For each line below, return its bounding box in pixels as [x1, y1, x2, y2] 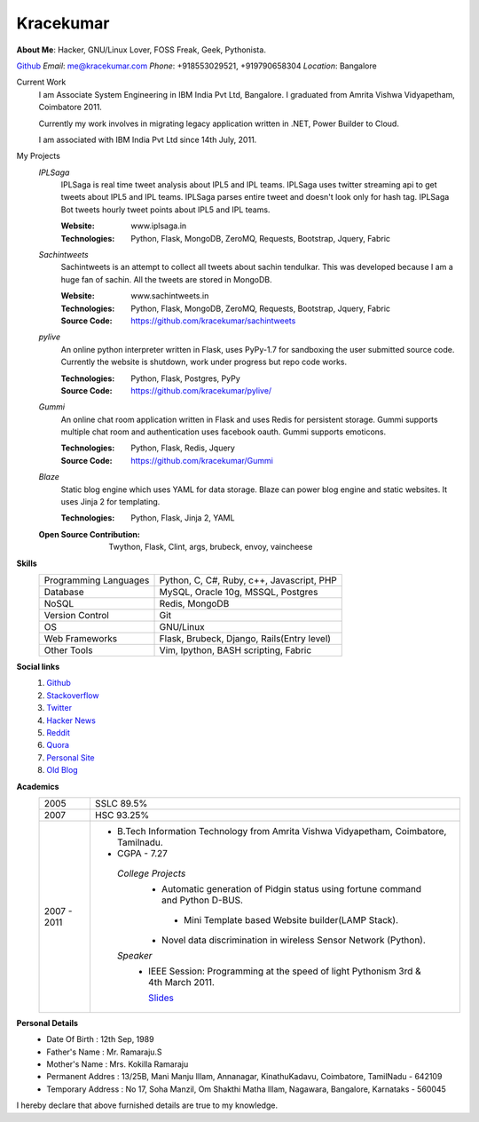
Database [43, 586, 84, 598]
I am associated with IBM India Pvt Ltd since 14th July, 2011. [38, 134, 257, 145]
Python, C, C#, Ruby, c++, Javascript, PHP [159, 574, 337, 586]
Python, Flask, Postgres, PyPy [130, 373, 240, 384]
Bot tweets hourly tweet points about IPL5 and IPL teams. [60, 204, 271, 215]
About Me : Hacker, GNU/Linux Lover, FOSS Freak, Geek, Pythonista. [16, 44, 266, 55]
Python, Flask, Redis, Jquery [130, 442, 235, 453]
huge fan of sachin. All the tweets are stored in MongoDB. [60, 274, 272, 284]
